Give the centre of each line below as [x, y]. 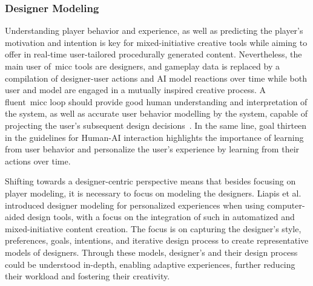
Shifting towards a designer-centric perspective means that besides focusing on [150, 181]
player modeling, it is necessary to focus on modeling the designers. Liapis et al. [153, 193]
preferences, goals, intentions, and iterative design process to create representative [157, 240]
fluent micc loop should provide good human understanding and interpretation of [156, 101]
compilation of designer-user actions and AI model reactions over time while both [156, 78]
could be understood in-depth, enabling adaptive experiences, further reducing [150, 264]
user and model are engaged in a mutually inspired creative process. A [135, 90]
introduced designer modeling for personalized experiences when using [135, 205]
